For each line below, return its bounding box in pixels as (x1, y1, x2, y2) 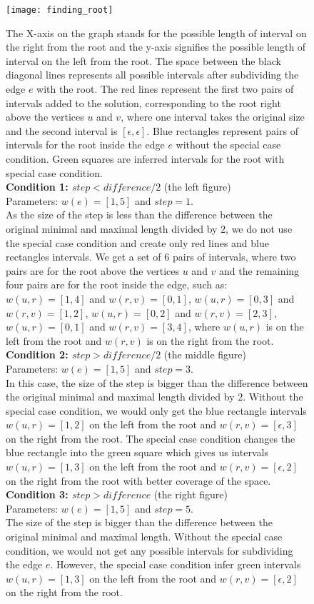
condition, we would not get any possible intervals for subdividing (6, 543, 293, 558)
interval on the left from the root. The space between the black (6, 53, 281, 68)
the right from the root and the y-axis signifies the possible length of (6, 39, 306, 54)
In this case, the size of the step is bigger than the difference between (6, 375, 308, 390)
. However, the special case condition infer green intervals (50, 557, 301, 572)
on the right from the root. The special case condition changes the (6, 431, 295, 446)
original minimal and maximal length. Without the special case (6, 529, 283, 544)
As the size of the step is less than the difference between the (6, 207, 273, 222)
